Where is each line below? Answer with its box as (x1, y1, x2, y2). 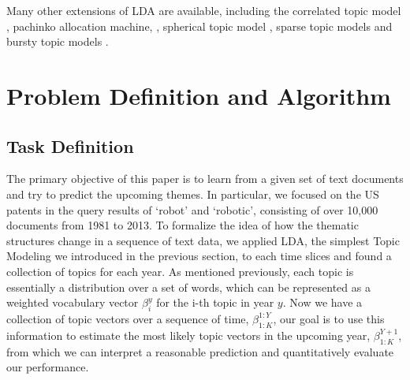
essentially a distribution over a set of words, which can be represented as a (6, 278, 371, 295)
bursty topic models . (6, 33, 109, 50)
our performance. (6, 359, 89, 375)
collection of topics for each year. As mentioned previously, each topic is (6, 263, 354, 279)
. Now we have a (282, 294, 363, 311)
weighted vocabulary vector (6, 294, 139, 311)
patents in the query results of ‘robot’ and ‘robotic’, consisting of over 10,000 (6, 201, 378, 218)
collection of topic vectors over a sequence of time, (6, 310, 249, 326)
